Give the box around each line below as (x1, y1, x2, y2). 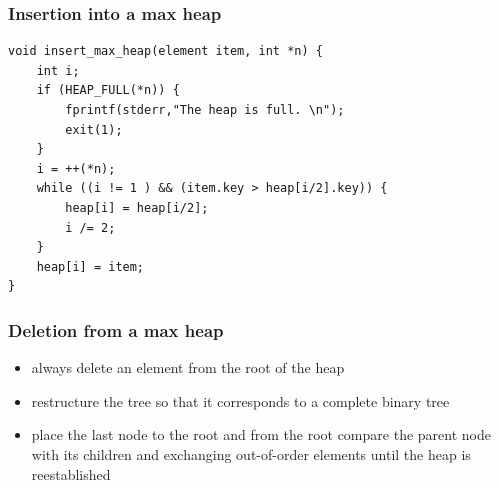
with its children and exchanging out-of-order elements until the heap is (31, 443, 471, 464)
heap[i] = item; (36, 259, 145, 274)
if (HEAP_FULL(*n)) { (36, 83, 180, 98)
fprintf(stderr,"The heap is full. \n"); (65, 103, 345, 117)
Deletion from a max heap (8, 317, 224, 342)
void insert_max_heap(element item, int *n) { (8, 44, 323, 59)
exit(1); (65, 122, 123, 137)
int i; (36, 63, 80, 78)
